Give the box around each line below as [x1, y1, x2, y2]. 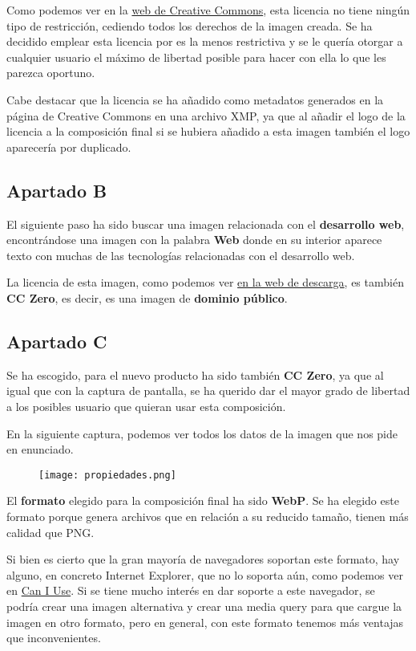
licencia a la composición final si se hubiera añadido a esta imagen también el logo [6, 123, 410, 140]
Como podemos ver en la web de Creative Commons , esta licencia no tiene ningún [6, 2, 410, 18]
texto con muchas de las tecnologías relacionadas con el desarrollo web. [6, 246, 355, 263]
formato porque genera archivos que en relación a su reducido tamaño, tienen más [6, 507, 409, 524]
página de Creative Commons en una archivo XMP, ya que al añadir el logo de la [6, 107, 406, 124]
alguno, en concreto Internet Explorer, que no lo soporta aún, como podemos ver [6, 566, 403, 583]
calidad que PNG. [6, 523, 95, 540]
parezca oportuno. [6, 64, 95, 81]
